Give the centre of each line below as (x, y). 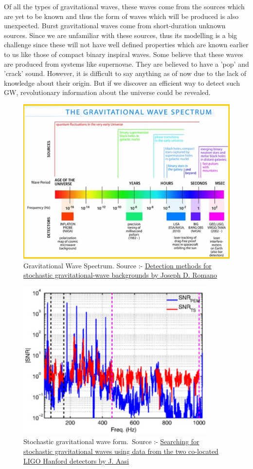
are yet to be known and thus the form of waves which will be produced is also (121, 16)
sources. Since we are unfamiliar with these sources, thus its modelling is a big (121, 35)
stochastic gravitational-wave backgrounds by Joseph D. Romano (120, 275)
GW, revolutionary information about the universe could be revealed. (107, 92)
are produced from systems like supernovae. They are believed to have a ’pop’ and (126, 64)
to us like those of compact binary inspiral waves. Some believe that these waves (124, 54)
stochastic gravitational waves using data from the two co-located (121, 451)
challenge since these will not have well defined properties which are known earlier (126, 45)
